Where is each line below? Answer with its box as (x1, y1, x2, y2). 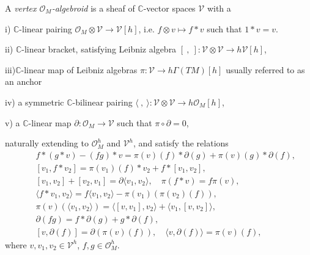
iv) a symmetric (5, 95, 64, 108)
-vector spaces (143, 2, 196, 14)
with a (207, 2, 231, 14)
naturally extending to (5, 137, 89, 149)
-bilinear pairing (72, 95, 133, 108)
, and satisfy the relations (133, 137, 229, 149)
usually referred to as (226, 63, 305, 76)
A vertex (5, 2, 37, 14)
